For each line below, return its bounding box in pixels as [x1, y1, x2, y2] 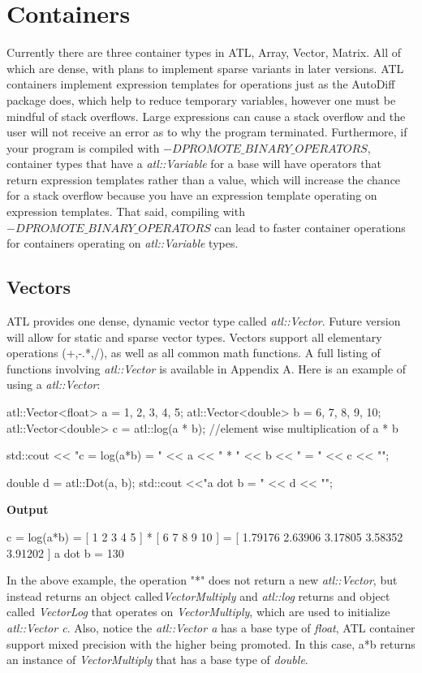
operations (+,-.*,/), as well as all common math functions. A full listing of [6, 344, 381, 361]
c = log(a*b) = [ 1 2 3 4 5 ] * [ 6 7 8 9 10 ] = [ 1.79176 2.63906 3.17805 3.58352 [6, 528, 403, 545]
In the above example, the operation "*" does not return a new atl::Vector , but [6, 572, 398, 589]
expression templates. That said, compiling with [6, 203, 245, 220]
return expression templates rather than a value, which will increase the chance [6, 170, 401, 188]
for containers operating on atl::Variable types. [6, 235, 239, 252]
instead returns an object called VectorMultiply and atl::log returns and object [6, 587, 390, 604]
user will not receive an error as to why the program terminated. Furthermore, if [6, 123, 407, 140]
